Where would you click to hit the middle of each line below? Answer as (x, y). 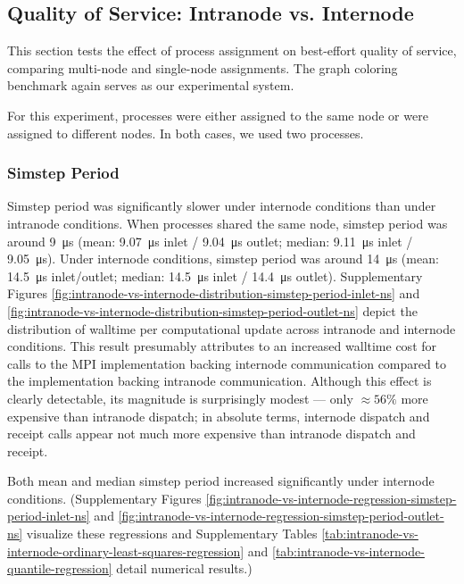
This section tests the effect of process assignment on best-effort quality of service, (232, 50)
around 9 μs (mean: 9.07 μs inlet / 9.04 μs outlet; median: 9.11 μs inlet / (210, 241)
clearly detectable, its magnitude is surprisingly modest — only (180, 398)
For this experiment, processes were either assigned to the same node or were (218, 115)
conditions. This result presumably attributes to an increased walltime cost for (222, 346)
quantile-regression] (60, 568)
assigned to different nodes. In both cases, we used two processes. (186, 133)
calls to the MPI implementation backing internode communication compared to (227, 363)
